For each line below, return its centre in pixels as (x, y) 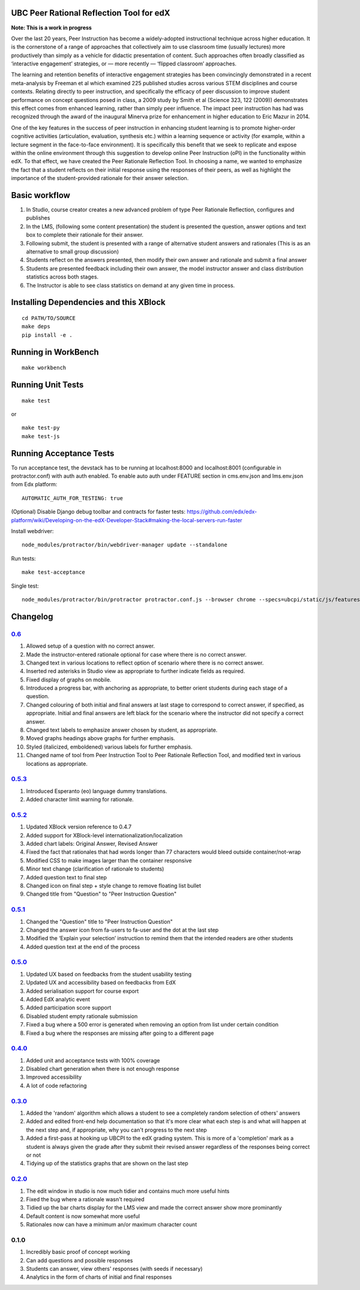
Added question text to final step (67, 877)
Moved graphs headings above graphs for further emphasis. (100, 738)
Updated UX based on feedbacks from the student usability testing (109, 974)
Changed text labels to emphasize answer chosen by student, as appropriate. (122, 730)
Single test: (25, 586)
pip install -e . (47, 335)
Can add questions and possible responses (79, 1260)
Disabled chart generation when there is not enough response (103, 1069)
